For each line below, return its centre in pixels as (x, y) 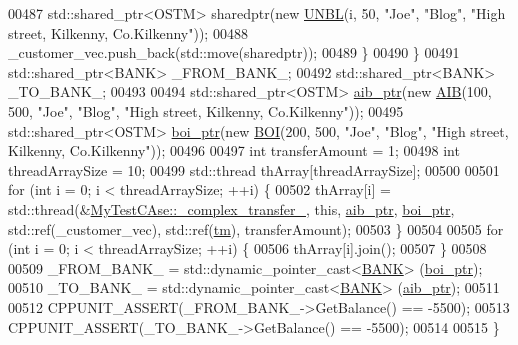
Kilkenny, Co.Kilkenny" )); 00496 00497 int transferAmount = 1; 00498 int (234, 150)
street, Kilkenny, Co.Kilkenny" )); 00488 (128, 32)
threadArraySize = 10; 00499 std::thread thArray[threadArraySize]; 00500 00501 (254, 169)
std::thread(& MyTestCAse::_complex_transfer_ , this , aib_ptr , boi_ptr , (231, 208)
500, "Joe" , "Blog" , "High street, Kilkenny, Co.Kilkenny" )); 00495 (206, 110)
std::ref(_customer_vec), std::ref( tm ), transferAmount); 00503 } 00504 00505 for (256, 228)
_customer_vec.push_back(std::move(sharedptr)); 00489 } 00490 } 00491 (234, 52)
